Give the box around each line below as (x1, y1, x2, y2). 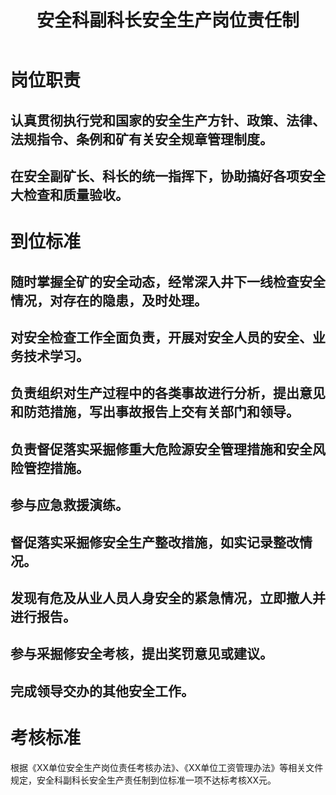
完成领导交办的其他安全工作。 (10, 682, 195, 700)
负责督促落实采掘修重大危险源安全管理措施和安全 (10, 441, 313, 458)
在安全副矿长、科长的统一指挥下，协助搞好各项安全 (10, 167, 326, 185)
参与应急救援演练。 (10, 497, 129, 514)
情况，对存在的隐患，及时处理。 (10, 292, 208, 309)
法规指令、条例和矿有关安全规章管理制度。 (10, 131, 273, 148)
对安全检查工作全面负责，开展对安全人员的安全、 (10, 329, 313, 346)
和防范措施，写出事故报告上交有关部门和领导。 (10, 404, 300, 421)
